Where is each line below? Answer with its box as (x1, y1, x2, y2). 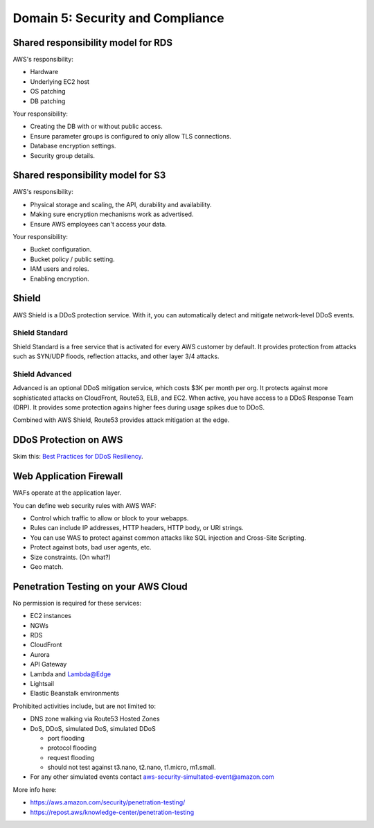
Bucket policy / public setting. (30, 255, 115, 263)
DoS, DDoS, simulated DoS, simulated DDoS (30, 724, 156, 732)
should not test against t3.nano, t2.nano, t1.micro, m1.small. (47, 763, 216, 772)
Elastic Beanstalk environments (30, 689, 120, 698)
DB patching (30, 97, 66, 105)
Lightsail (30, 679, 55, 687)
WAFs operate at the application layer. (12, 488, 121, 497)
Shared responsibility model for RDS (12, 37, 173, 49)
